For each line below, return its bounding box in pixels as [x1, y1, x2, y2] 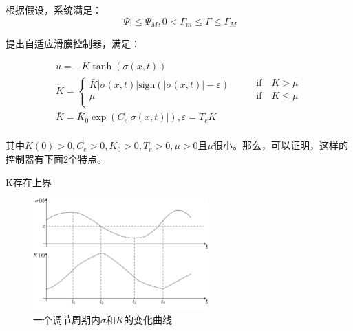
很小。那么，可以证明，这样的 [213, 138, 348, 152]
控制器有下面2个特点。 [6, 151, 107, 165]
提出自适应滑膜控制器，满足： [6, 36, 140, 50]
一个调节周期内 [33, 312, 100, 327]
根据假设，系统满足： [6, 3, 102, 16]
